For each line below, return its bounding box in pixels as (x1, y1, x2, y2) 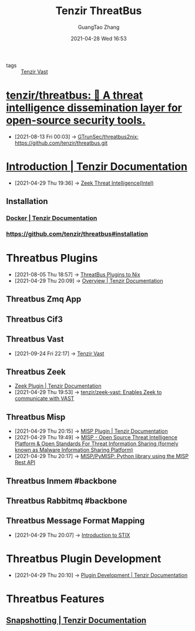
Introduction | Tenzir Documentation (6, 160, 188, 173)
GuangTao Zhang (78, 24, 120, 31)
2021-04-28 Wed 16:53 (70, 35, 127, 42)
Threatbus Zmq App (6, 294, 82, 304)
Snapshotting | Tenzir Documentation (6, 616, 147, 626)
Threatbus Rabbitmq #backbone (6, 496, 127, 506)
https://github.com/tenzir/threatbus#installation (6, 230, 149, 238)
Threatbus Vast (6, 334, 64, 345)
